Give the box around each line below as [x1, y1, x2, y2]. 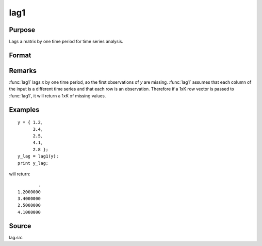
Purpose [9, 26, 35, 34]
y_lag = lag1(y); [17, 154, 59, 159]
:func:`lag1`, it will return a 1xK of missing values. [9, 92, 106, 99]
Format [9, 51, 32, 59]
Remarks [9, 66, 37, 75]
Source [9, 222, 32, 230]
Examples [9, 106, 40, 114]
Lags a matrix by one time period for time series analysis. [9, 39, 124, 45]
